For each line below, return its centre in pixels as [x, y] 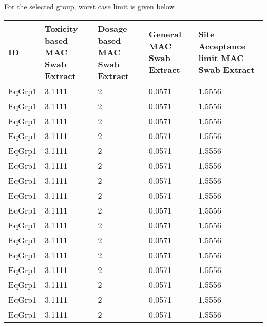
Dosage [112, 28]
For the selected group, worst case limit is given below [89, 6]
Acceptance [222, 46]
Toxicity [61, 28]
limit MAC [221, 58]
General [165, 34]
